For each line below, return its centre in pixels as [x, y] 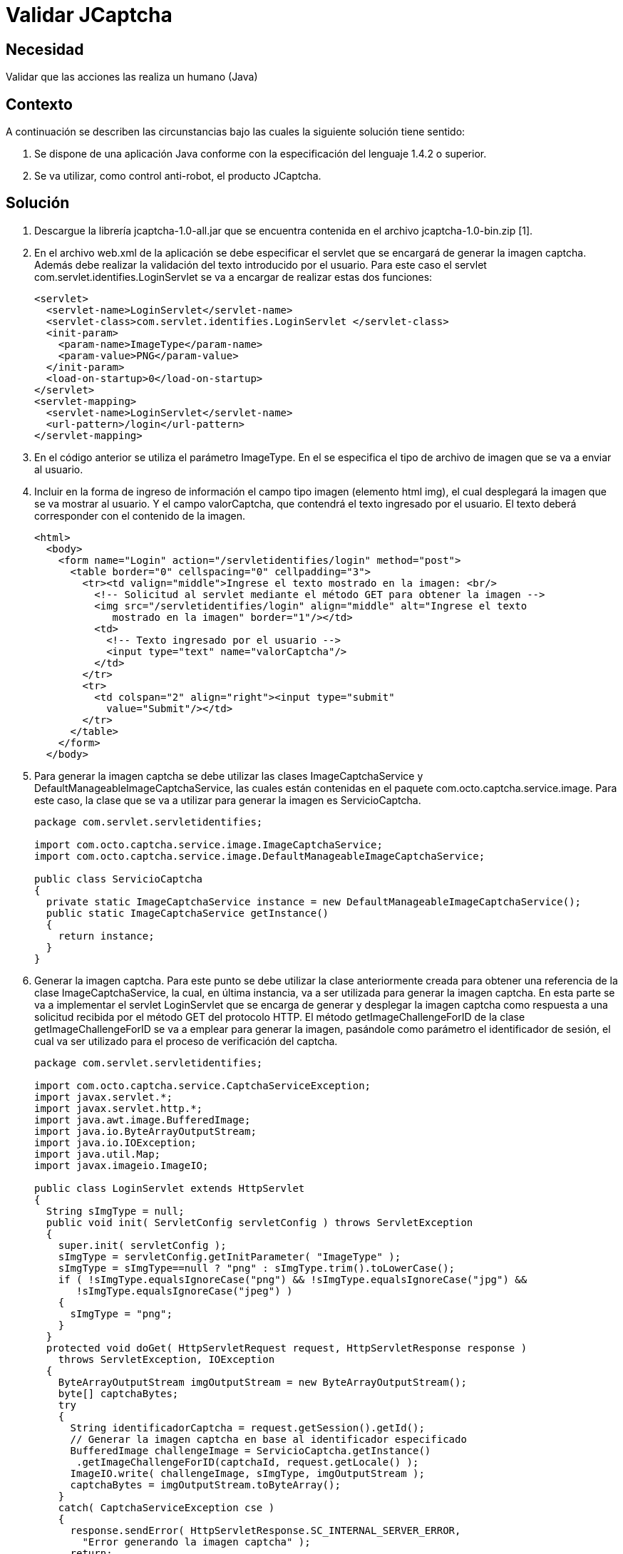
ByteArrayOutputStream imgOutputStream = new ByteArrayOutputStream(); [262, 1382]
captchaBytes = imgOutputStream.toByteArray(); [205, 1484]
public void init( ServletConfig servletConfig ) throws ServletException [259, 1222]
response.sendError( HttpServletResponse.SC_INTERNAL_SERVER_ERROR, [266, 1530]
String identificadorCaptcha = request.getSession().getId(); [247, 1427]
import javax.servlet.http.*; [119, 1108]
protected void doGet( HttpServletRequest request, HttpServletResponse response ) [287, 1348]
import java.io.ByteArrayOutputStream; [145, 1131]
